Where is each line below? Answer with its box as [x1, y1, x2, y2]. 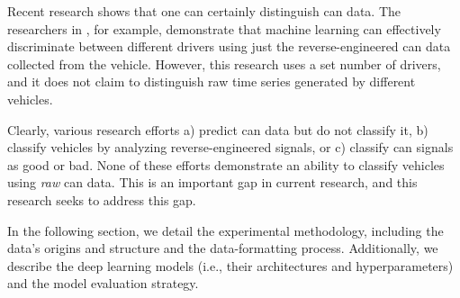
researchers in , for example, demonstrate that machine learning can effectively [7, 19, 441, 38]
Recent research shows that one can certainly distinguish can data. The [7, 2, 401, 20]
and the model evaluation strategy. [7, 274, 199, 293]
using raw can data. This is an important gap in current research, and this [7, 173, 418, 192]
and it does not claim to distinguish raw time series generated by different [7, 72, 416, 91]
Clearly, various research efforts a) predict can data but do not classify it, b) [7, 120, 428, 139]
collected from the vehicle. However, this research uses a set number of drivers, [7, 54, 441, 73]
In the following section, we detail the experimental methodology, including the [7, 221, 444, 239]
